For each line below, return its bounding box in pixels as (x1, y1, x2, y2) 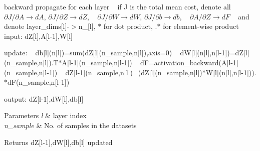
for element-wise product (163, 21, 239, 31)
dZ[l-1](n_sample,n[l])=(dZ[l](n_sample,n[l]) (65, 67, 202, 77)
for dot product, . (103, 21, 157, 31)
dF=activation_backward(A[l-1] (140, 57, 238, 67)
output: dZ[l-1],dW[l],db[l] (4, 93, 84, 104)
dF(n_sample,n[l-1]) (8, 77, 70, 87)
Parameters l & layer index (4, 110, 87, 121)
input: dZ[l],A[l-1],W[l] (4, 30, 73, 41)
